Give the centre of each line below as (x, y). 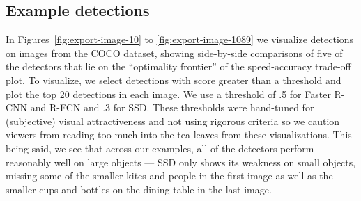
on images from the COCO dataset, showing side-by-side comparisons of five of (174, 53)
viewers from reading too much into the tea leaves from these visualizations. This (179, 135)
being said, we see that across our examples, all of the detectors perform (160, 148)
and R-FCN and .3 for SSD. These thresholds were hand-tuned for (172, 107)
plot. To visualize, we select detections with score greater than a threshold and (174, 80)
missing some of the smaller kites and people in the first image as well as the (169, 176)
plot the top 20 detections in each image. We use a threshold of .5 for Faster (168, 94)
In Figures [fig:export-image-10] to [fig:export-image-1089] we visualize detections (180, 39)
